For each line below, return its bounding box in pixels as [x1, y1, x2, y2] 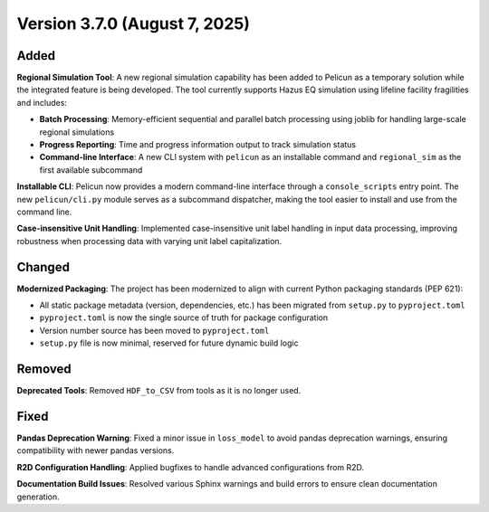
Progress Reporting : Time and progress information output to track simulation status [39, 139, 357, 150]
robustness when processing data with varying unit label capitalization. [16, 235, 283, 246]
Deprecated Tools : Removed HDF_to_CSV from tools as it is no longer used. [16, 385, 302, 396]
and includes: [16, 97, 68, 108]
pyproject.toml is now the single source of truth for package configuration [39, 312, 329, 323]
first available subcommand [39, 164, 143, 175]
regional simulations [39, 127, 115, 137]
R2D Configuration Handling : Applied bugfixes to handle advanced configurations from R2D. [16, 461, 365, 472]
